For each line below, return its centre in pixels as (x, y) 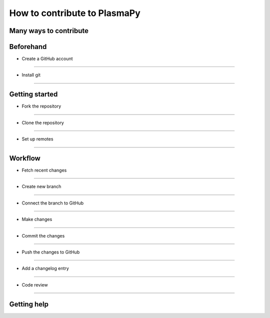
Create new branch (41, 186)
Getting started (33, 94)
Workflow (25, 158)
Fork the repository (41, 106)
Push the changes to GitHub (51, 252)
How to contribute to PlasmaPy (75, 13)
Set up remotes (37, 139)
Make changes (37, 219)
